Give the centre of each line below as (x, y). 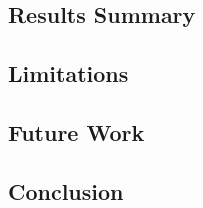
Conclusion (66, 190)
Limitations (68, 73)
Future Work (76, 131)
